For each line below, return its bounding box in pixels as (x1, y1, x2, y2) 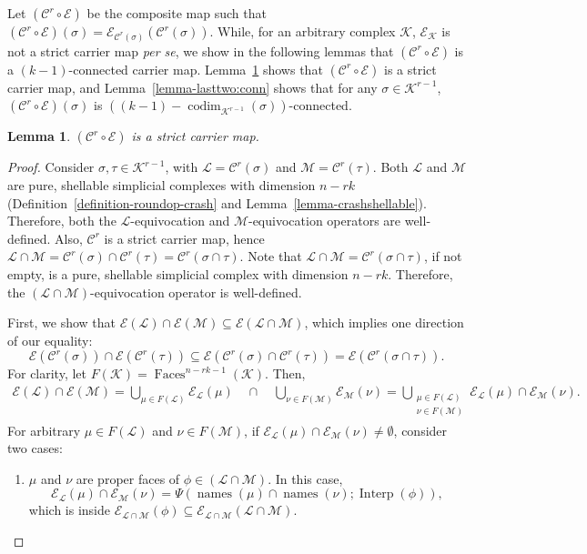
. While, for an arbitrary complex (209, 22, 396, 40)
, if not (423, 247, 462, 266)
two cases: (7, 438, 63, 458)
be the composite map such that (86, 4, 267, 22)
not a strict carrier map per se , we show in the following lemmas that (7, 41, 394, 60)
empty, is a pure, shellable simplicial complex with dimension (7, 264, 349, 283)
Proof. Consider (7, 157, 95, 176)
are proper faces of (76, 468, 180, 488)
